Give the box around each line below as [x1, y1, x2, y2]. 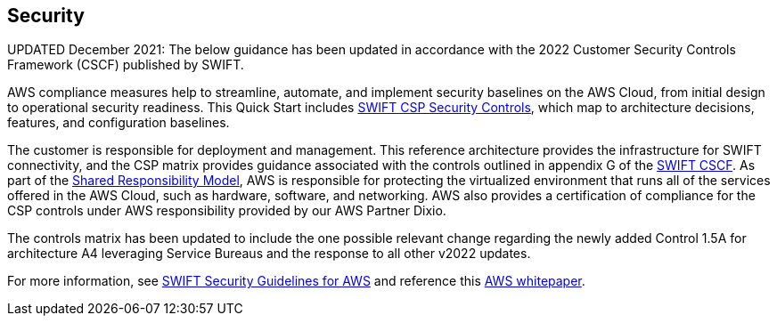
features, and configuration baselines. [7, 115, 230, 131]
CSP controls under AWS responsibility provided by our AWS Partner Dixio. [7, 203, 446, 219]
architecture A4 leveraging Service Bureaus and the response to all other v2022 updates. [7, 246, 531, 262]
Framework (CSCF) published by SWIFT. [7, 57, 244, 73]
